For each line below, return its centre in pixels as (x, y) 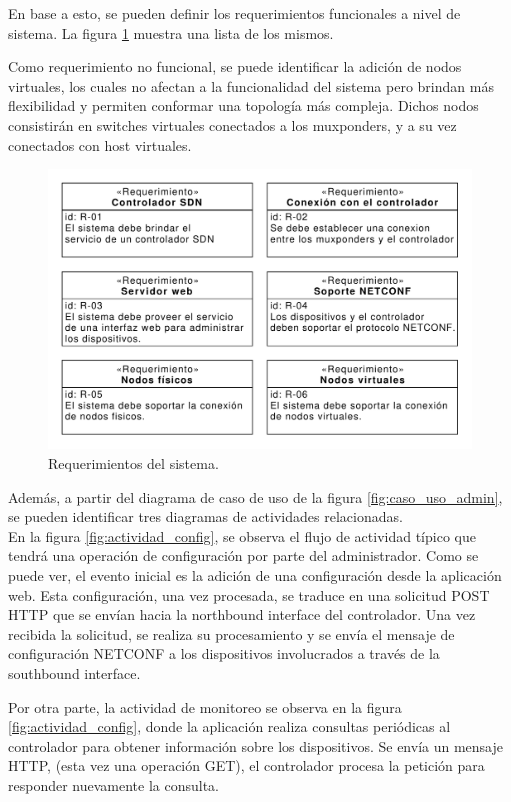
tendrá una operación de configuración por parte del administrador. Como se (243, 555)
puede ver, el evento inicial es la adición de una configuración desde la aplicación (255, 575)
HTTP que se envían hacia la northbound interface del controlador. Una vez (242, 614)
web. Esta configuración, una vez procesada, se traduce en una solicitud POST (249, 594)
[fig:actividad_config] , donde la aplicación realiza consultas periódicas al (229, 726)
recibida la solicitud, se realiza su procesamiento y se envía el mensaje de (231, 633)
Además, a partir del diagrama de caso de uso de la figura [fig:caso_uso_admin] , (255, 496)
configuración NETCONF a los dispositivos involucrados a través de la (224, 653)
